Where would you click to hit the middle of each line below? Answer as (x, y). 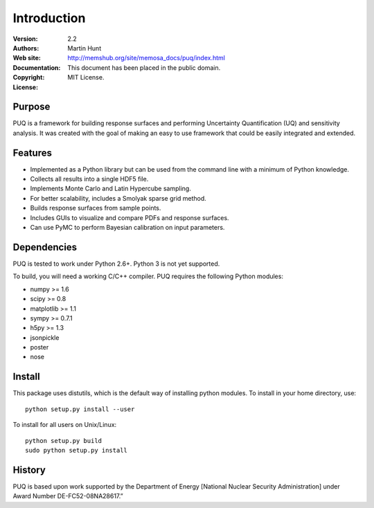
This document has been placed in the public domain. (144, 67)
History (29, 470)
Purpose (32, 107)
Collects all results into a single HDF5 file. (89, 179)
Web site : (27, 58)
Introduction (49, 18)
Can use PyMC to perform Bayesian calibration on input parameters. (127, 228)
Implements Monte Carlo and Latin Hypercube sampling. (111, 189)
